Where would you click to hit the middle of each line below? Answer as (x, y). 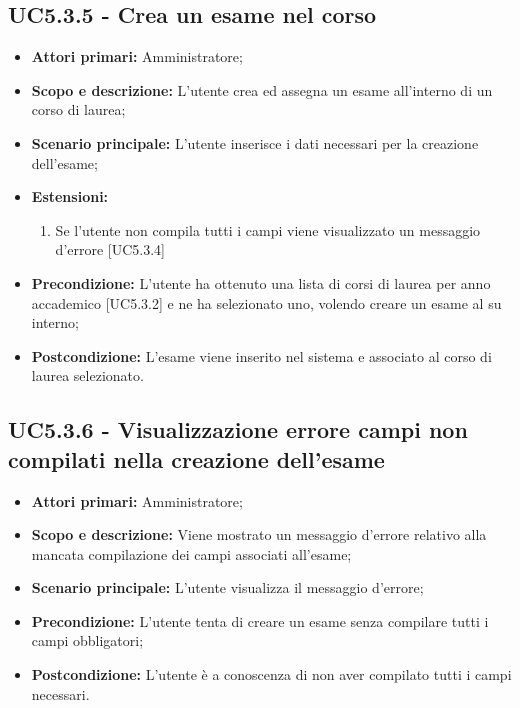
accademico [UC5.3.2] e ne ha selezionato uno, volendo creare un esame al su (266, 302)
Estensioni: (70, 196)
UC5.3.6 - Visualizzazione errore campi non (238, 429)
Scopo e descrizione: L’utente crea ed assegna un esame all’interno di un (262, 89)
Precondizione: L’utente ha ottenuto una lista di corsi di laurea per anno (261, 282)
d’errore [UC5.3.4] (110, 249)
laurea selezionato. (87, 375)
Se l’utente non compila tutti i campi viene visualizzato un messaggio (268, 229)
